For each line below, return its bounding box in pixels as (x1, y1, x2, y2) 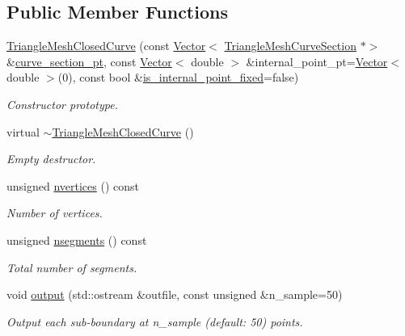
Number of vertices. (6, 204, 103, 221)
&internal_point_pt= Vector (246, 52, 388, 69)
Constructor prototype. (6, 95, 118, 112)
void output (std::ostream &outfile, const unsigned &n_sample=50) (6, 286, 343, 303)
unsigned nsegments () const (6, 231, 147, 248)
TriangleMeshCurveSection (224, 37, 356, 54)
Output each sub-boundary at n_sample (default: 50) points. (6, 313, 303, 330)
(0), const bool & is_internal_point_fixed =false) (57, 69, 299, 86)
